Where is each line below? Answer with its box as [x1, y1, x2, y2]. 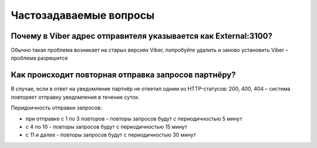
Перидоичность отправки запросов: [11, 104, 102, 111]
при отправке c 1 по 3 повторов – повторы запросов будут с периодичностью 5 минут [25, 115, 242, 122]
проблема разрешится [11, 54, 68, 61]
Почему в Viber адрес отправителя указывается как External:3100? [11, 31, 273, 41]
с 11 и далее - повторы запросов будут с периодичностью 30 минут [25, 132, 196, 139]
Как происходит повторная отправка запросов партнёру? [11, 70, 236, 80]
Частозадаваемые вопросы [11, 9, 155, 22]
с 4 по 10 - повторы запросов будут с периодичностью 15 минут [25, 123, 188, 130]
